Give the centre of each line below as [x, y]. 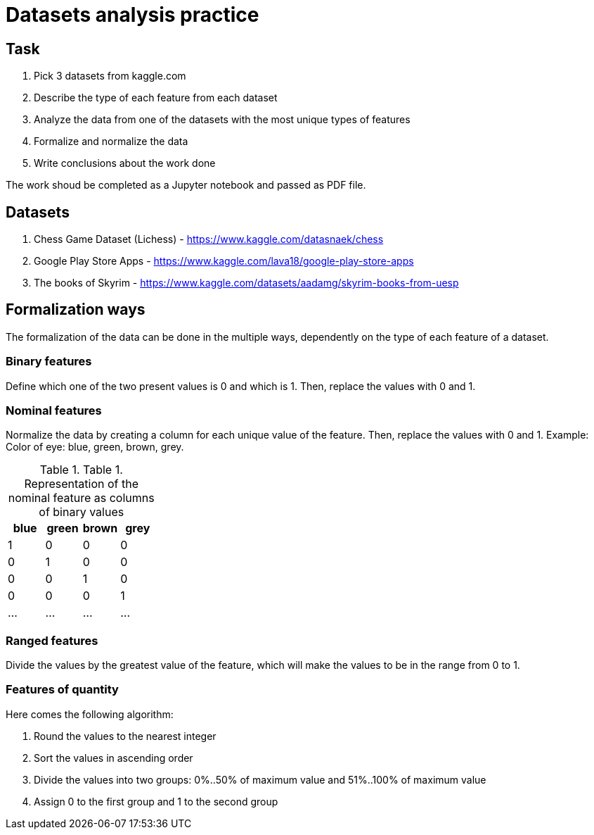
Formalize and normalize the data [111, 142]
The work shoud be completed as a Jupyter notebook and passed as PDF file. [186, 185]
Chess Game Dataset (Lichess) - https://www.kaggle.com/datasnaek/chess [209, 239]
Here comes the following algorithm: [90, 714]
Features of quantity [62, 690]
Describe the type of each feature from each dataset [156, 98]
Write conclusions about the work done [125, 163]
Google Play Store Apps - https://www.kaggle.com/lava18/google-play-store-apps [224, 261]
